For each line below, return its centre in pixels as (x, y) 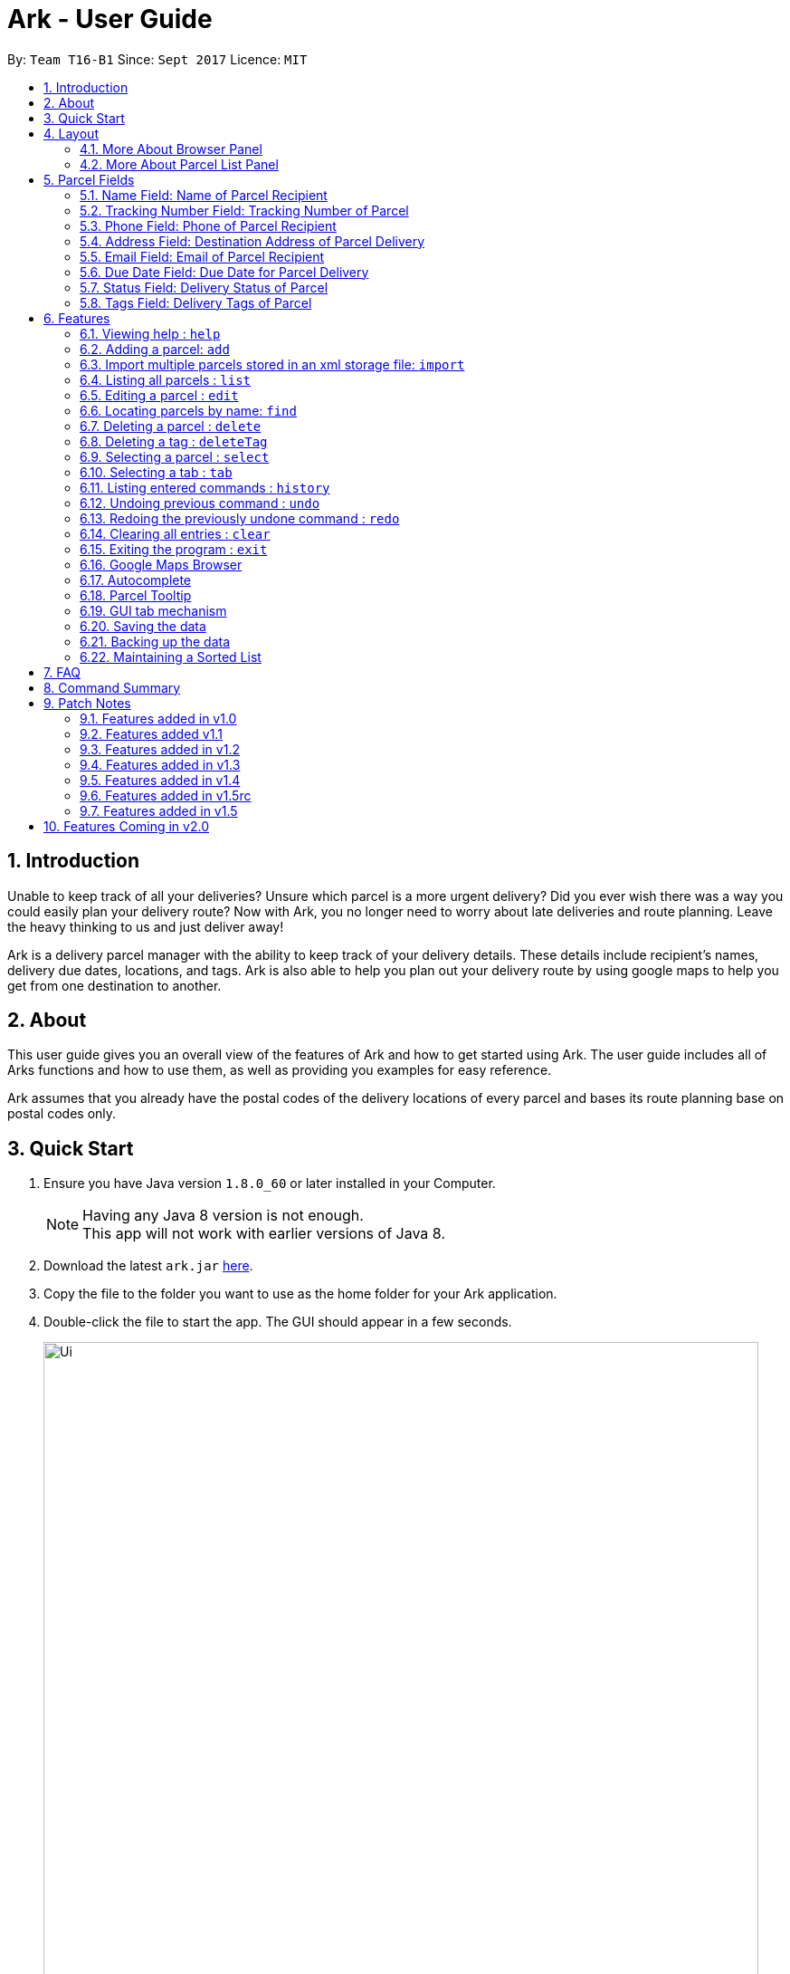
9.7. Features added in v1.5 (159, 810)
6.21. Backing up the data (155, 641)
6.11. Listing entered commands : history (205, 487)
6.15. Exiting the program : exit (174, 549)
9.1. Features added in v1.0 (158, 718)
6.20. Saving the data (143, 626)
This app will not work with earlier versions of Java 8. (264, 1234)
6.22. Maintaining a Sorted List (171, 656)
